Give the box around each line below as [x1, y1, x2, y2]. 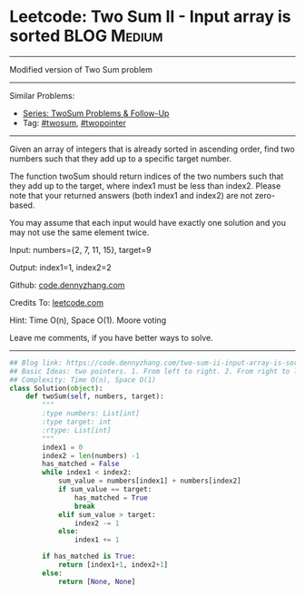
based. [9, 200, 35, 210]
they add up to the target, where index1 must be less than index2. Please [9, 180, 281, 191]
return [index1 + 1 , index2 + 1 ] [57, 561, 169, 570]
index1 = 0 [42, 443, 84, 452]
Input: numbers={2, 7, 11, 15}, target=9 [9, 244, 152, 255]
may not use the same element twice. [9, 227, 150, 238]
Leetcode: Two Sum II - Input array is [9, 6, 292, 27]
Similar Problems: [9, 90, 75, 101]
